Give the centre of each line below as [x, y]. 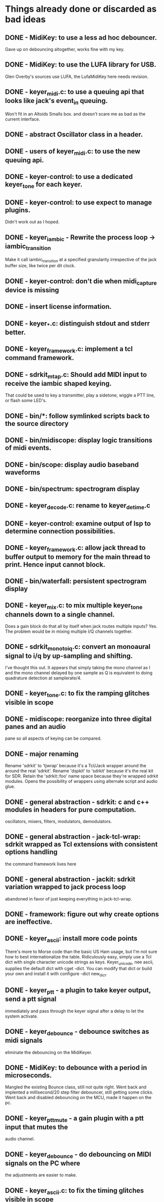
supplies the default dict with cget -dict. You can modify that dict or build [79, 968]
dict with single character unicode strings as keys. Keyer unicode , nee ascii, [79, 963]
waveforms [23, 472]
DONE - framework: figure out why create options [82, 914]
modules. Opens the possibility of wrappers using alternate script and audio [81, 781]
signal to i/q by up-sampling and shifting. [69, 656]
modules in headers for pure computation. [71, 810]
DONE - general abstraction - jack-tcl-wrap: [73, 837]
